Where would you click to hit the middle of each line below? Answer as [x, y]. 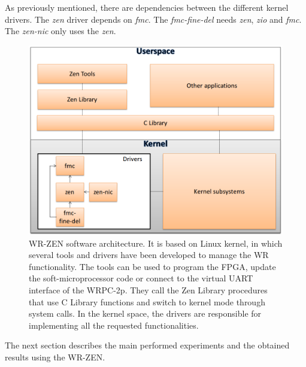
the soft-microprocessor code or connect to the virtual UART [141, 278]
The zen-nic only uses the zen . [60, 31]
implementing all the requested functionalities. [114, 325]
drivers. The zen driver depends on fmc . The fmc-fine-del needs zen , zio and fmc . [153, 19]
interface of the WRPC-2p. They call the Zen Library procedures [148, 290]
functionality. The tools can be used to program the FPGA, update [152, 266]
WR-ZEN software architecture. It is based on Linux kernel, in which [156, 243]
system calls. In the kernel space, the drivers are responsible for [145, 313]
